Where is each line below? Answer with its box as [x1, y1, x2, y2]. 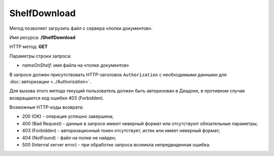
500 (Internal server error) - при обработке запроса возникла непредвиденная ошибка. [22, 142, 211, 148]
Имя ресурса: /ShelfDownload [9, 34, 76, 40]
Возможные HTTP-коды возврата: [9, 104, 84, 111]
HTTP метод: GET [9, 43, 48, 50]
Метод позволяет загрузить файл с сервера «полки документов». [9, 25, 153, 31]
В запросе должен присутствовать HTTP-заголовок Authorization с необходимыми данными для [9, 71, 227, 78]
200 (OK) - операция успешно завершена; [22, 114, 114, 120]
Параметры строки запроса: [9, 53, 72, 59]
